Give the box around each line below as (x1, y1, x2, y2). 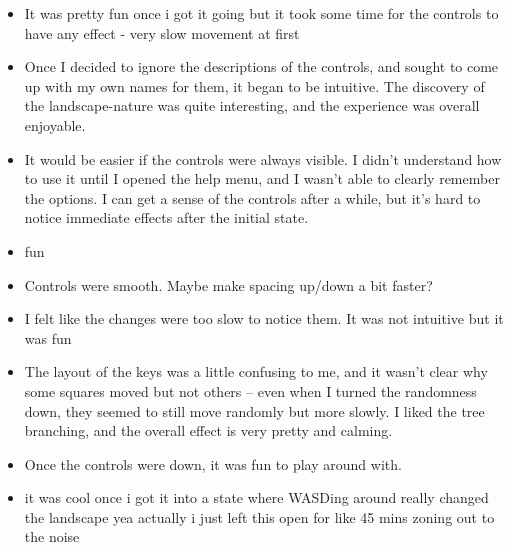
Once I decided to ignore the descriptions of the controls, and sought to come (24, 56, 499, 77)
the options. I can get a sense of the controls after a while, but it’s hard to (24, 187, 481, 208)
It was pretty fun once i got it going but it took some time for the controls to (24, 3, 499, 23)
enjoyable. (24, 114, 86, 135)
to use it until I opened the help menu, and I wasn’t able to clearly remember (24, 168, 500, 189)
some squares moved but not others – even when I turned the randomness (24, 380, 477, 401)
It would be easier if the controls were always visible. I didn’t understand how (24, 148, 502, 169)
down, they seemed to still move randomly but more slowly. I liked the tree (24, 400, 485, 421)
